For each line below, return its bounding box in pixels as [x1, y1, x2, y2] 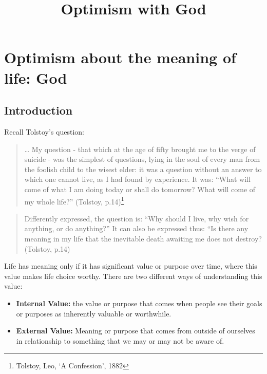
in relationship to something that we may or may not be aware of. [16, 335, 224, 346]
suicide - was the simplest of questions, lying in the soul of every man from [24, 154, 260, 164]
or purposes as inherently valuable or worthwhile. [16, 308, 171, 319]
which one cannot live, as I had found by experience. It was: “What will [24, 174, 251, 184]
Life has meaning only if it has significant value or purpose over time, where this [4, 260, 257, 271]
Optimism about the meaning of [4, 47, 236, 68]
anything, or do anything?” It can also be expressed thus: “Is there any [24, 223, 249, 234]
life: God [4, 67, 67, 88]
